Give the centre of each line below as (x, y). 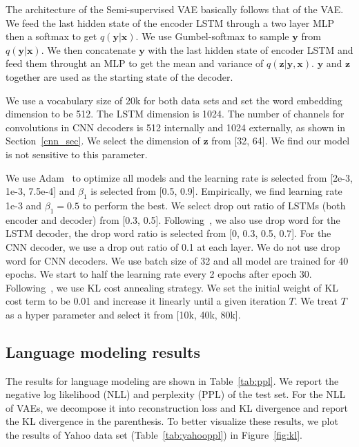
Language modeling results (103, 351)
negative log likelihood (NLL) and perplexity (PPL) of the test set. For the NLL (176, 394)
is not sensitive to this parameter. (77, 154)
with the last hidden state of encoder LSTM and (251, 49)
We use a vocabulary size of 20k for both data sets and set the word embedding (174, 100)
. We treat (316, 301)
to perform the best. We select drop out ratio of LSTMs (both (214, 205)
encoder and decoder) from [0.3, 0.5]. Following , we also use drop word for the (173, 219)
